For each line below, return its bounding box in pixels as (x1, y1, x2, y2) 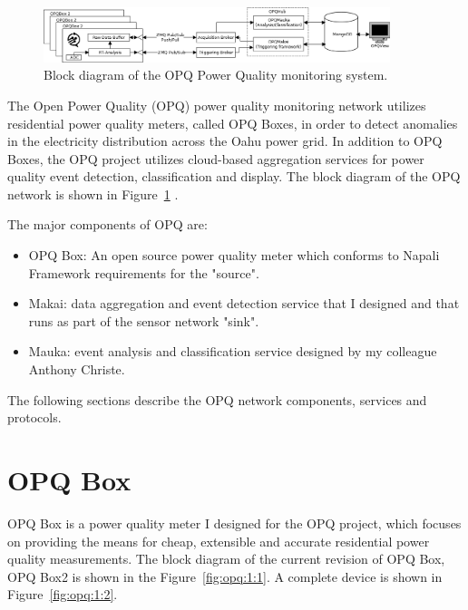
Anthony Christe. (28, 360, 125, 379)
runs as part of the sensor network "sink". (28, 311, 259, 330)
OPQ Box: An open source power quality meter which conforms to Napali (28, 246, 440, 265)
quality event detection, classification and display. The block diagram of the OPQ (7, 167, 461, 186)
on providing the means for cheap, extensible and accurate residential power (7, 531, 430, 550)
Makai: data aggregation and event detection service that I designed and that (28, 294, 460, 313)
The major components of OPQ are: (7, 215, 208, 234)
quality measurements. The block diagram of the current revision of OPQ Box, (7, 549, 445, 568)
